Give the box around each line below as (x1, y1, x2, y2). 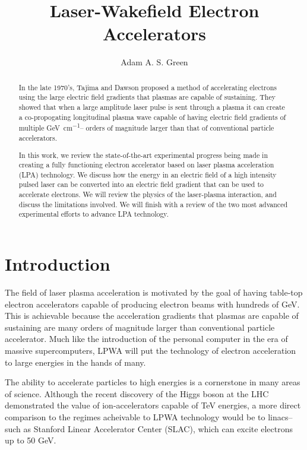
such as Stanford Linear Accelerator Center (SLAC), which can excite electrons (5, 422, 293, 435)
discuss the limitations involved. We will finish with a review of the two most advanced (18, 199, 288, 209)
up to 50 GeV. (5, 434, 56, 446)
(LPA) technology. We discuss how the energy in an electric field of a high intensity (18, 169, 277, 179)
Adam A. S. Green (121, 56, 188, 68)
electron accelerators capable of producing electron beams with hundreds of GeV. (5, 297, 300, 310)
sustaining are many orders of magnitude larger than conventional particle (5, 321, 275, 333)
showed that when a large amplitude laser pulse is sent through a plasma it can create (18, 102, 285, 112)
